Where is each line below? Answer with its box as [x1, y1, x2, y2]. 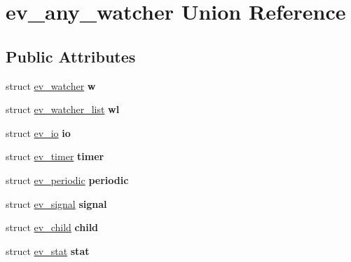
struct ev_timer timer [6, 149, 104, 164]
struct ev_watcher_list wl [6, 102, 120, 117]
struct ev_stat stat [6, 243, 90, 258]
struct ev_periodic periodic [6, 172, 129, 187]
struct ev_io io [6, 125, 71, 140]
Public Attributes [6, 45, 136, 67]
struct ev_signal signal [6, 196, 107, 211]
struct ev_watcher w [6, 78, 96, 93]
